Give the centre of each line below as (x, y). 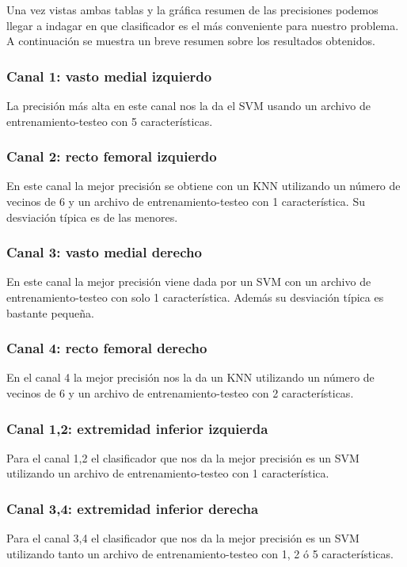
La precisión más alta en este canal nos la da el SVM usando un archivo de (188, 105)
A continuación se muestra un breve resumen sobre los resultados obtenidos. (191, 41)
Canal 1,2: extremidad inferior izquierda (137, 428)
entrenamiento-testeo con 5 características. (110, 121)
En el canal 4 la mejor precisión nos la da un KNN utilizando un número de (190, 377)
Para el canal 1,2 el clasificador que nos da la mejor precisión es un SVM (183, 457)
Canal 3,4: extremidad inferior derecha (133, 508)
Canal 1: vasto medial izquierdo (109, 76)
